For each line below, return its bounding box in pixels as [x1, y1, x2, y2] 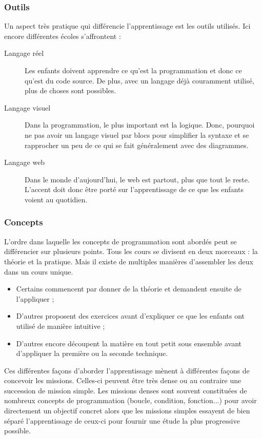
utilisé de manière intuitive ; [16, 320, 105, 331]
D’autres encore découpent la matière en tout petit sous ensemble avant [16, 338, 242, 348]
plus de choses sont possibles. [25, 85, 116, 96]
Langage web [4, 157, 45, 168]
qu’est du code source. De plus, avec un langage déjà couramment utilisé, [25, 75, 254, 86]
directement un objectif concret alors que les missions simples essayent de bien [4, 405, 250, 416]
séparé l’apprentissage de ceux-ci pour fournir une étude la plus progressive [4, 415, 240, 426]
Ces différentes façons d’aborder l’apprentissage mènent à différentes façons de [4, 365, 250, 375]
